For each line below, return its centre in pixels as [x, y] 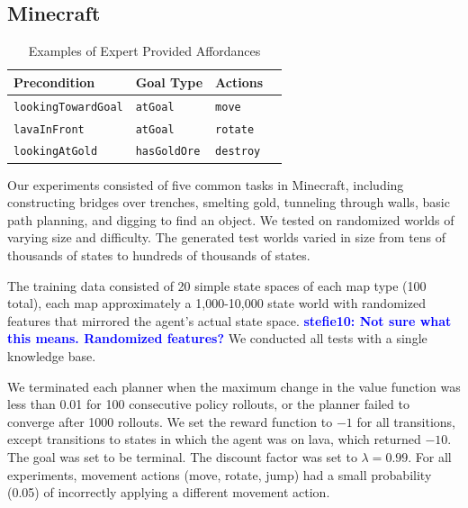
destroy [238, 152]
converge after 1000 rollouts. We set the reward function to [170, 421]
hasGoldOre [168, 152]
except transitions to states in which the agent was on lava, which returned [214, 439]
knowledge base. [52, 355]
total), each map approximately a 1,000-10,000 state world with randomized [216, 303]
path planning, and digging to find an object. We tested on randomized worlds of [231, 219]
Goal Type [169, 82]
